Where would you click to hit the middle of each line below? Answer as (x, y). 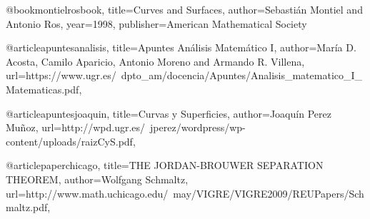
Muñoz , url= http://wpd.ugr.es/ (76, 127)
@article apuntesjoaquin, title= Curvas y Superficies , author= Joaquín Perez (169, 113)
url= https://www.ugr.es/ (61, 75)
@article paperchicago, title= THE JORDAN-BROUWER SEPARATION (165, 165)
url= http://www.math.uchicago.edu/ (87, 193)
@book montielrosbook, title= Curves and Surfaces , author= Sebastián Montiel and (184, 9)
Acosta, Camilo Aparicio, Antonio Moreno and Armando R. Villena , (155, 61)
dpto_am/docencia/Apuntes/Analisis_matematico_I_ (242, 75)
